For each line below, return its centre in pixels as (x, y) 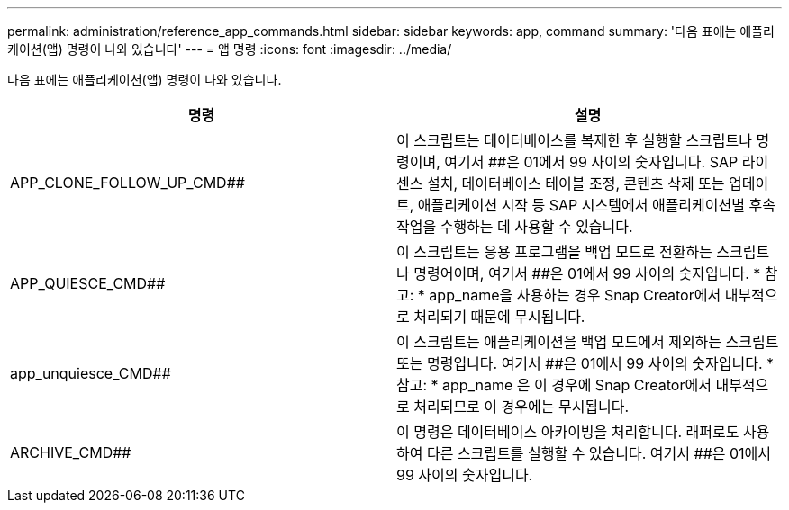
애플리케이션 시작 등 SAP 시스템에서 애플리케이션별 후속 (596, 205)
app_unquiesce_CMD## (91, 373)
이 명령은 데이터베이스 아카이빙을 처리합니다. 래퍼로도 (568, 432)
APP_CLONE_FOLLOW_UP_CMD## (127, 183)
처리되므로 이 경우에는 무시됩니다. (521, 407)
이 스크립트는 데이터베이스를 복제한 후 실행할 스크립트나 (575, 140)
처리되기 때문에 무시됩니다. (499, 317)
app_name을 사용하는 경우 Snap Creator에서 (575, 295)
